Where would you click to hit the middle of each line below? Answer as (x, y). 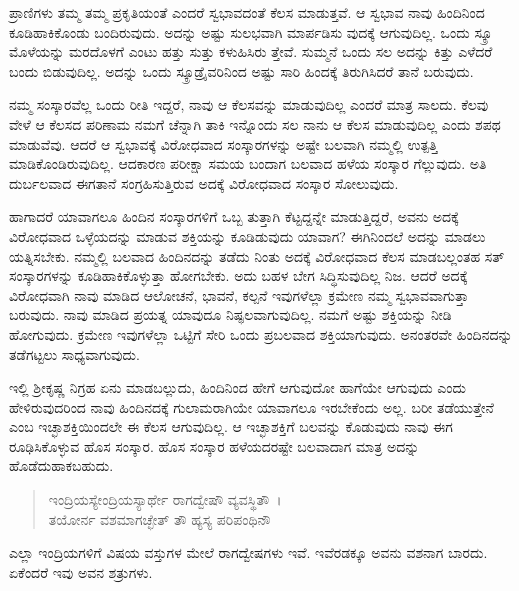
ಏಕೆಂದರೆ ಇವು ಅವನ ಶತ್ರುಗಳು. (81, 571)
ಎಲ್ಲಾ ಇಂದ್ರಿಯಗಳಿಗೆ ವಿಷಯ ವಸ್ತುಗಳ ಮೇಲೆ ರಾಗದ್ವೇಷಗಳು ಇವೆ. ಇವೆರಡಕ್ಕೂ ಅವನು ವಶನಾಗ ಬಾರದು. (248, 552)
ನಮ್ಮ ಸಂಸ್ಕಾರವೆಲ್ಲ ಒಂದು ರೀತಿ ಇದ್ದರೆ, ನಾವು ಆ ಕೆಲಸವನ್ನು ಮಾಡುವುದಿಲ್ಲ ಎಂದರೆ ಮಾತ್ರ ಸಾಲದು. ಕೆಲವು (249, 104)
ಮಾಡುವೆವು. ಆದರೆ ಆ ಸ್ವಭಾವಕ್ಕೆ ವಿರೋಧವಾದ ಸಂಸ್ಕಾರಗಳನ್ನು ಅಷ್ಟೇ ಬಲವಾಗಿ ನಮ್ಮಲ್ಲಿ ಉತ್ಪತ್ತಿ (223, 143)
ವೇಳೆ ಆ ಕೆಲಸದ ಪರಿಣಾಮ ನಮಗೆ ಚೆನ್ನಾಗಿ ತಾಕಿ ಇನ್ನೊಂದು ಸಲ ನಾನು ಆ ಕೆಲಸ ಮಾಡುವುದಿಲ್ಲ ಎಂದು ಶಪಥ (255, 123)
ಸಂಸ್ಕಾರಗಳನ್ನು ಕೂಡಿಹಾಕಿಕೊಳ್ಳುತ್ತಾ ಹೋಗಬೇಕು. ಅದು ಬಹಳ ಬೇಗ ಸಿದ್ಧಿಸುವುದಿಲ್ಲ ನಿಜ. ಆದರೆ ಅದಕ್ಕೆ (238, 275)
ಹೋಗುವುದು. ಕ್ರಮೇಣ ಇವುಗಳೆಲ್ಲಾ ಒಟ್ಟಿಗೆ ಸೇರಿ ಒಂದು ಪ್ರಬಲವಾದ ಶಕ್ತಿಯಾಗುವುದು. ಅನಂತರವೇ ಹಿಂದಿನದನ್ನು (261, 333)
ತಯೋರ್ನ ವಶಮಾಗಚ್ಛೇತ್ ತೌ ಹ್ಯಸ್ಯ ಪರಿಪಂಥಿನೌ (159, 518)
